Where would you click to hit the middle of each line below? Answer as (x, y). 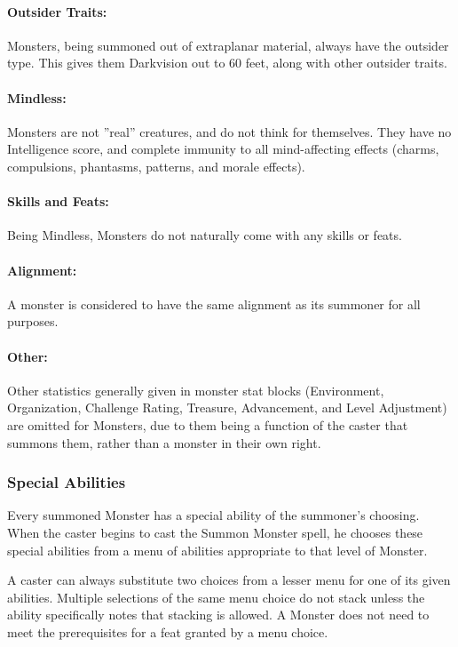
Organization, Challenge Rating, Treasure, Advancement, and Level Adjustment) (227, 407)
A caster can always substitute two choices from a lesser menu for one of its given (229, 580)
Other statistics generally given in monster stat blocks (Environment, (196, 390)
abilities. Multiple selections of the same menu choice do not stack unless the (216, 597)
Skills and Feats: (58, 201)
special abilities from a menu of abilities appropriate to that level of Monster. (217, 550)
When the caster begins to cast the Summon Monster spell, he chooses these (215, 532)
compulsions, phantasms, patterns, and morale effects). (156, 166)
